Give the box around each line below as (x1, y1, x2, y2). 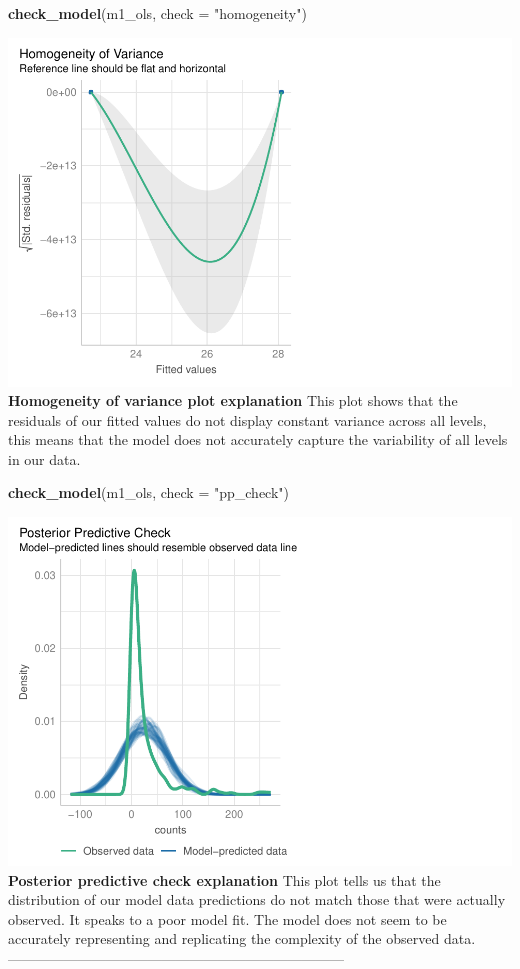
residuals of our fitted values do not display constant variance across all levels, (8, 409, 487, 430)
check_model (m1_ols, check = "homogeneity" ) (8, 3, 307, 23)
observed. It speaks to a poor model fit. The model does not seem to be (8, 908, 447, 929)
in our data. (8, 448, 81, 469)
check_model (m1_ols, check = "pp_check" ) (8, 482, 290, 503)
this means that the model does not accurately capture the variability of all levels (8, 429, 508, 450)
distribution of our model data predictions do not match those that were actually (8, 889, 506, 910)
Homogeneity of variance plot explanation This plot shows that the (8, 390, 458, 411)
